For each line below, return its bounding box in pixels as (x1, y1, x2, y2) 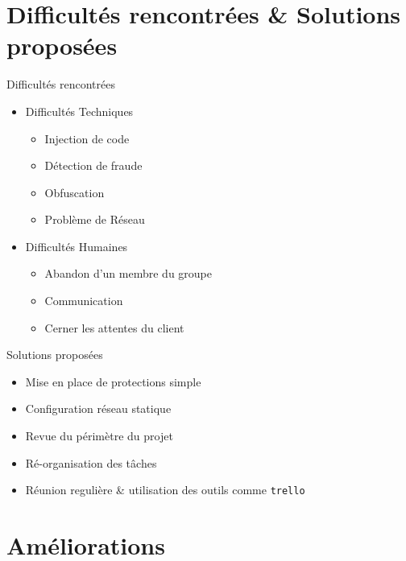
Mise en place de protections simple (25, 373, 201, 390)
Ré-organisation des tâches (25, 454, 157, 471)
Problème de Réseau (44, 211, 145, 228)
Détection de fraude (44, 157, 143, 174)
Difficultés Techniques (25, 102, 134, 119)
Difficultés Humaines (25, 237, 128, 254)
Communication (44, 292, 123, 309)
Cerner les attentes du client (44, 319, 184, 336)
